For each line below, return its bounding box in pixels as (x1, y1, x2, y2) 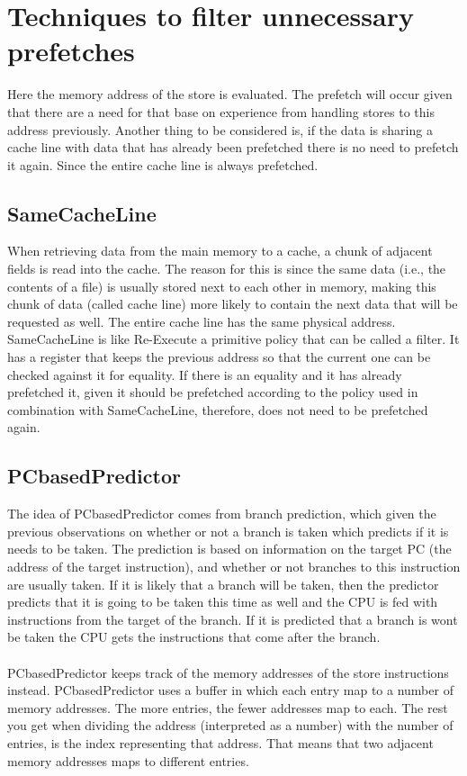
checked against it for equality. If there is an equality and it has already (7, 365, 402, 383)
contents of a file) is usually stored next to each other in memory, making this (7, 276, 436, 295)
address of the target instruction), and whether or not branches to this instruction (7, 557, 461, 575)
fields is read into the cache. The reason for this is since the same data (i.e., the (7, 259, 446, 278)
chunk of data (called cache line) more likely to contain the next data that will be (7, 294, 458, 313)
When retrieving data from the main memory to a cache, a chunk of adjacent (7, 241, 433, 260)
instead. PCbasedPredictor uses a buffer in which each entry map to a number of (7, 681, 454, 699)
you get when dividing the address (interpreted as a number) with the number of (7, 716, 454, 735)
